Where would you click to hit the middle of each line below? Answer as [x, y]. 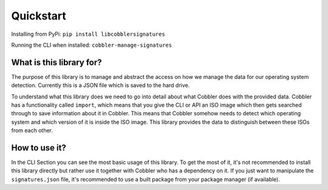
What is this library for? [57, 62]
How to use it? [39, 148]
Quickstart [39, 16]
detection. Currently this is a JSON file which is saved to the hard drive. [101, 86]
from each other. [32, 131]
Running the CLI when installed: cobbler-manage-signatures [92, 45]
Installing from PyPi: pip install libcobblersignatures [88, 34]
